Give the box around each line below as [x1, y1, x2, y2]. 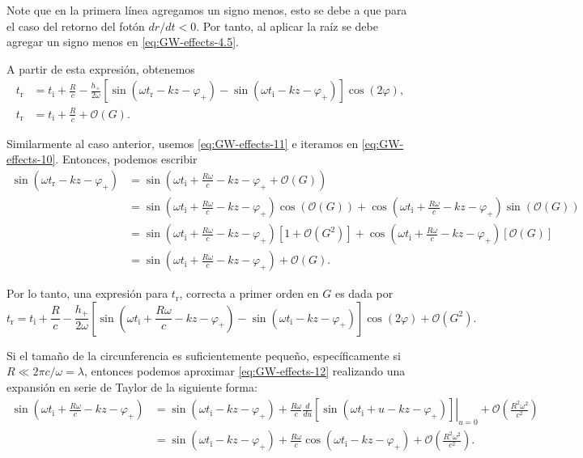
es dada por [334, 285, 394, 302]
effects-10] [6, 151, 56, 168]
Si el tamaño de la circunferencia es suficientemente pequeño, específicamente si [6, 346, 401, 363]
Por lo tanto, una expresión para [6, 285, 168, 302]
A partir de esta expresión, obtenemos [6, 60, 195, 77]
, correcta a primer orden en [179, 285, 319, 302]
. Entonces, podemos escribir [55, 151, 198, 168]
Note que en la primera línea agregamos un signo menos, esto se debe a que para [6, 2, 407, 18]
